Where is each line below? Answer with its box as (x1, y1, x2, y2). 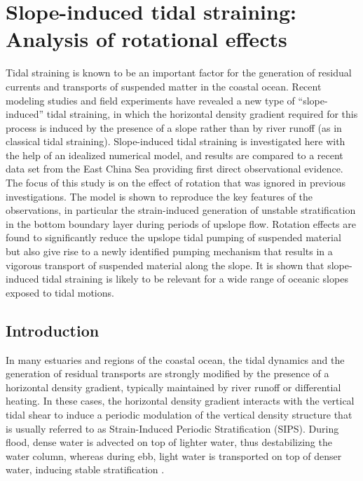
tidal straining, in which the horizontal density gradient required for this (46, 107, 358, 121)
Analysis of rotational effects (6, 25, 287, 53)
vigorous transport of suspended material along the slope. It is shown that (6, 257, 324, 272)
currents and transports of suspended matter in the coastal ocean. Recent (6, 79, 322, 93)
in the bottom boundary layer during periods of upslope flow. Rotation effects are (6, 216, 356, 231)
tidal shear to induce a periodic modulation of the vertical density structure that (6, 407, 352, 421)
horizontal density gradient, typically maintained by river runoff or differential (6, 379, 341, 394)
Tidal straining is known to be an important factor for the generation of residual (6, 65, 352, 80)
